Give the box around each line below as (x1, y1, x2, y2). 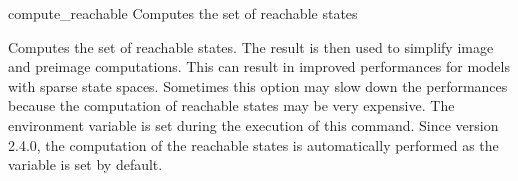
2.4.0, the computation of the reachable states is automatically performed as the (8, 134, 499, 155)
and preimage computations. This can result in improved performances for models (8, 56, 510, 77)
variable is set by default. (8, 154, 163, 175)
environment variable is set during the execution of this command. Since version (8, 114, 499, 135)
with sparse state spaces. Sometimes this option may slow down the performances (8, 75, 508, 96)
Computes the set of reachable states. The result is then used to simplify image (8, 36, 494, 57)
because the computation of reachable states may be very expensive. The (8, 95, 455, 116)
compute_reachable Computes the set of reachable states (8, 3, 358, 23)
